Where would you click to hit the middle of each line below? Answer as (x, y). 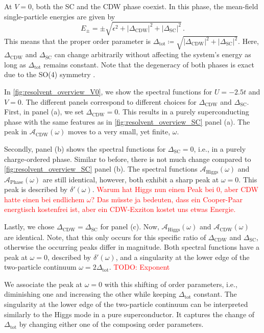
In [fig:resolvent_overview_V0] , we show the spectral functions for (108, 92)
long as (15, 64)
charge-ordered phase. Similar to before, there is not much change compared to (128, 159)
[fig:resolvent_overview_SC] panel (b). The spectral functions (101, 169)
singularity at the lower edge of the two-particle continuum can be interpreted (126, 304)
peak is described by (36, 189)
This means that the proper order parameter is (78, 41)
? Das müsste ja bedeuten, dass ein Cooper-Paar (167, 199)
